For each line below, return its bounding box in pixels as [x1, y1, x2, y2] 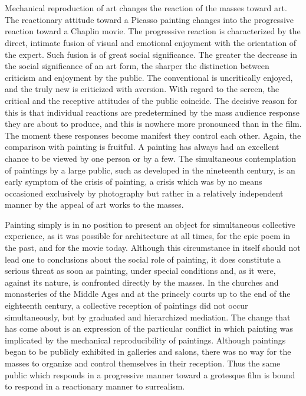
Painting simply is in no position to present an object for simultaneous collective [5, 218, 295, 230]
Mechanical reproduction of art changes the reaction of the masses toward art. [5, 2, 287, 14]
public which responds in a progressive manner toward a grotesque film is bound [5, 368, 295, 381]
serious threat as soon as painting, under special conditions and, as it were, [5, 264, 276, 277]
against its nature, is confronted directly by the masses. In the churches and [5, 276, 279, 288]
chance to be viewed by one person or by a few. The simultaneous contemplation [5, 152, 297, 164]
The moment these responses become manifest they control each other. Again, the [5, 129, 301, 141]
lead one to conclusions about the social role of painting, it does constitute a [5, 253, 281, 265]
